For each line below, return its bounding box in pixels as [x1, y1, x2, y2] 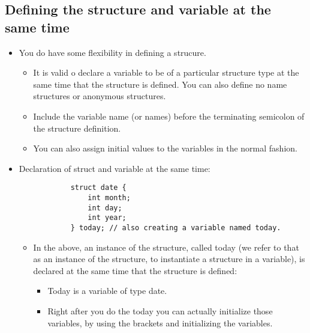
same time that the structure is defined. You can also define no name [33, 78, 287, 90]
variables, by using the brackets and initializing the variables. [47, 316, 273, 329]
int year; [88, 213, 127, 222]
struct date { [70, 183, 127, 192]
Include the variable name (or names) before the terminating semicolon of [33, 109, 305, 122]
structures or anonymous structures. [33, 90, 166, 102]
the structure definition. [33, 121, 121, 134]
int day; [88, 203, 122, 212]
